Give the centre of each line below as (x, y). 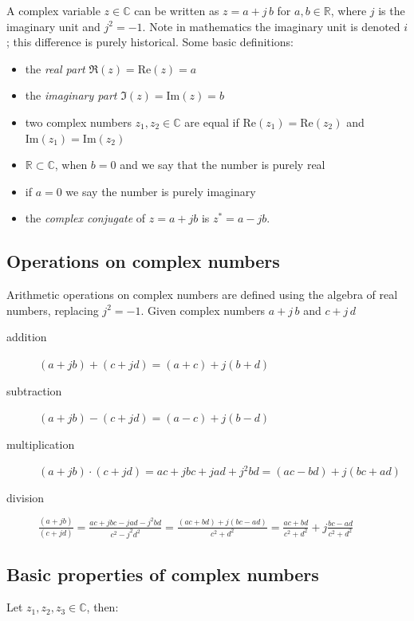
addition (27, 337)
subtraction (34, 390)
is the (392, 10)
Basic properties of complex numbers (163, 574)
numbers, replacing (53, 310)
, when (71, 165)
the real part (55, 68)
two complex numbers (78, 122)
